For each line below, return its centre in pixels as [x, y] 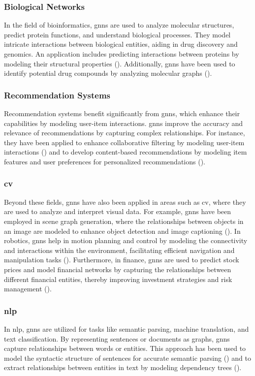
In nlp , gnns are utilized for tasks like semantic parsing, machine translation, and [127, 329]
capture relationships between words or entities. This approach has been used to [125, 348]
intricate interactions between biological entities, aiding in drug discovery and [121, 44]
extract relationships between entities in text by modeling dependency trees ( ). [123, 367]
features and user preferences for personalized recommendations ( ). [105, 161]
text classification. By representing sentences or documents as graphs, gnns [117, 338]
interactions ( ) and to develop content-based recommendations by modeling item [126, 152]
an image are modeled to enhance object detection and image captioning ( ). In [122, 231]
